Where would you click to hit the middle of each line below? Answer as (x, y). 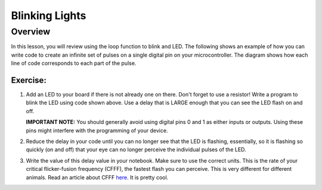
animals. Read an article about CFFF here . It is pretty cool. (97, 177)
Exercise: (29, 80)
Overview (31, 32)
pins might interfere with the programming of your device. (97, 130)
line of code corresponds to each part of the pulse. (74, 63)
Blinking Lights (49, 15)
